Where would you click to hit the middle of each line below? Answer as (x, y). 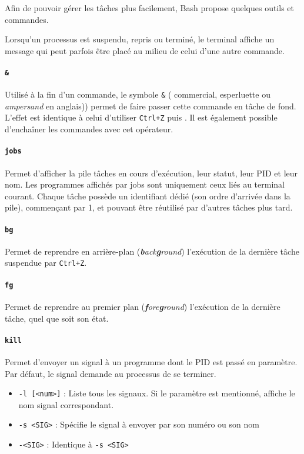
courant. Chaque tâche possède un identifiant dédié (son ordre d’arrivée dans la (148, 196)
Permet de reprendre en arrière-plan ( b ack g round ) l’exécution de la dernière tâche (152, 251)
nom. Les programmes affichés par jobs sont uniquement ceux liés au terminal (145, 184)
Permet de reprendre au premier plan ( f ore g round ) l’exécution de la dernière (143, 306)
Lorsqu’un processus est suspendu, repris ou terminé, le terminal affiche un (140, 39)
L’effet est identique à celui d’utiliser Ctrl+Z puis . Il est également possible (141, 117)
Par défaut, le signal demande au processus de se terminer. (111, 373)
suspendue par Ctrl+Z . (46, 263)
